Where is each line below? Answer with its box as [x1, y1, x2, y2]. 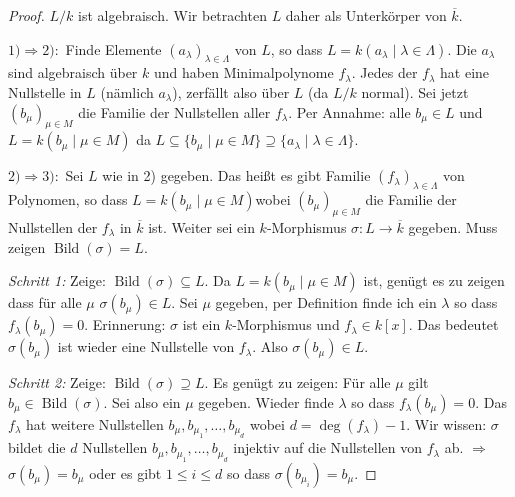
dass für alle [8, 292, 82, 313]
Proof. [8, 5, 45, 25]
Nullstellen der [8, 216, 98, 237]
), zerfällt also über [172, 81, 290, 102]
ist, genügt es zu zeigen [363, 270, 505, 291]
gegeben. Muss [408, 216, 498, 237]
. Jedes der [351, 62, 418, 83]
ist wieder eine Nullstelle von [57, 336, 235, 357]
